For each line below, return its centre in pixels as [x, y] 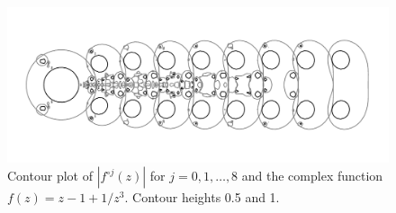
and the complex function [312, 176]
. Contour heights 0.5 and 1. [202, 197]
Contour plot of [50, 176]
